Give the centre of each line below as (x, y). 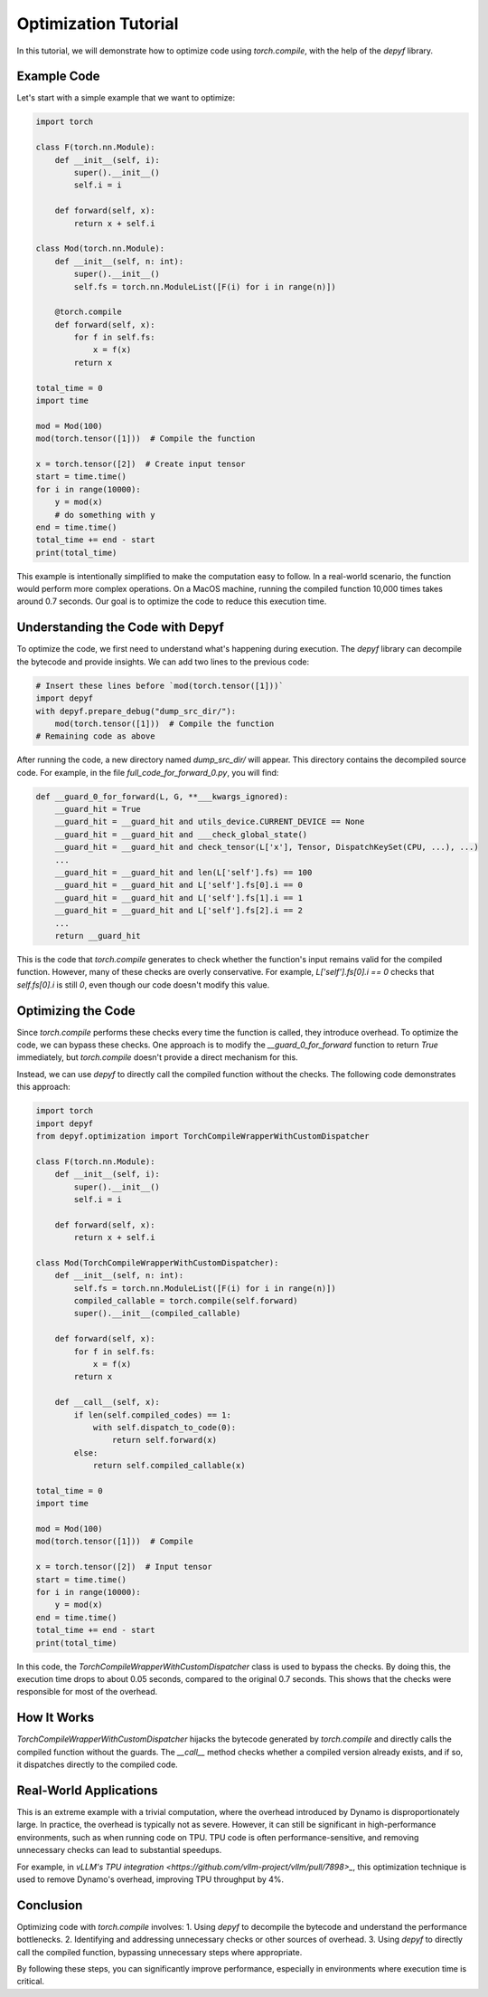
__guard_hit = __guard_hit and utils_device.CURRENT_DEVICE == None (210, 822)
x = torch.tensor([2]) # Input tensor (124, 1567)
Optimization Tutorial (98, 24)
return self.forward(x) (164, 1440)
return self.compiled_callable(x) (169, 1466)
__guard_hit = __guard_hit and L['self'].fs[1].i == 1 (178, 898)
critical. (31, 1982)
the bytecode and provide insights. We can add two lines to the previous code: (163, 662)
